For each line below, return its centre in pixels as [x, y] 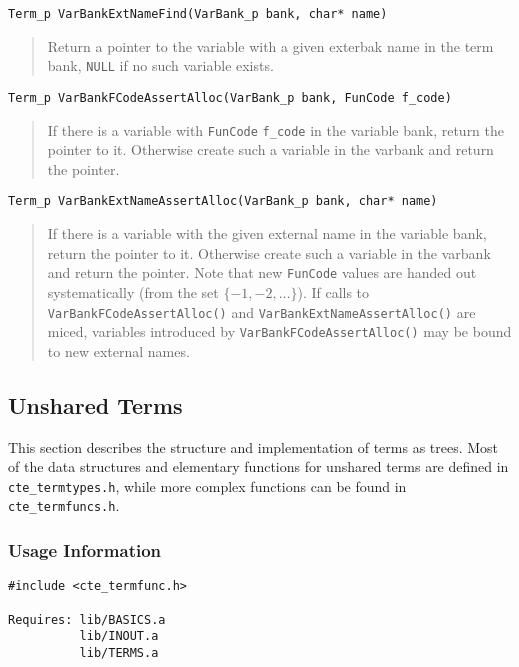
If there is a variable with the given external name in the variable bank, [267, 233]
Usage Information [85, 550]
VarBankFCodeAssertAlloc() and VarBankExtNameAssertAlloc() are [261, 311]
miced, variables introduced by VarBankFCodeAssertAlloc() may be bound [279, 331]
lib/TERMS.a [119, 652]
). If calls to [333, 291]
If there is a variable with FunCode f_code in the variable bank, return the [276, 129]
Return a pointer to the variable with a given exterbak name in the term [270, 45]
